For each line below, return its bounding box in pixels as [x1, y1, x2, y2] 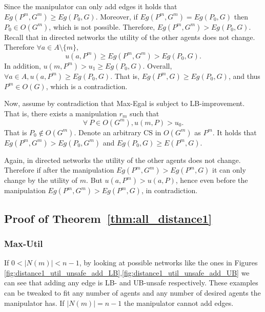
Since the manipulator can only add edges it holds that [4, 1, 177, 11]
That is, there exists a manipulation [4, 108, 117, 118]
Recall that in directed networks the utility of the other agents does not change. [4, 31, 255, 42]
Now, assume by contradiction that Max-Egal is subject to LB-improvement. [4, 98, 245, 109]
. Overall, [142, 60, 172, 71]
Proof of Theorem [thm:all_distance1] [4, 210, 212, 226]
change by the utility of [4, 175, 78, 185]
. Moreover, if [95, 11, 138, 22]
